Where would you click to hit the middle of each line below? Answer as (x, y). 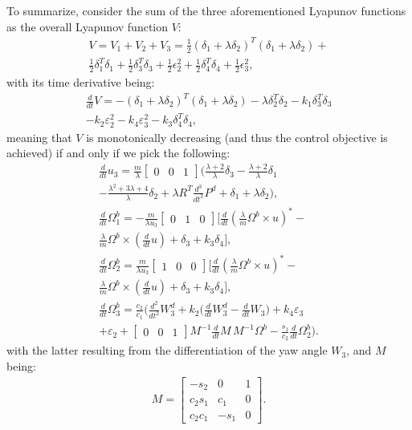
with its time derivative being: (81, 81)
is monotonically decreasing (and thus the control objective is (237, 137)
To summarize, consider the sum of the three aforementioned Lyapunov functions (206, 10)
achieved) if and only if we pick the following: (118, 153)
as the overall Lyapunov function (87, 26)
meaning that (39, 137)
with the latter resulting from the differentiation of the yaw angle (167, 350)
